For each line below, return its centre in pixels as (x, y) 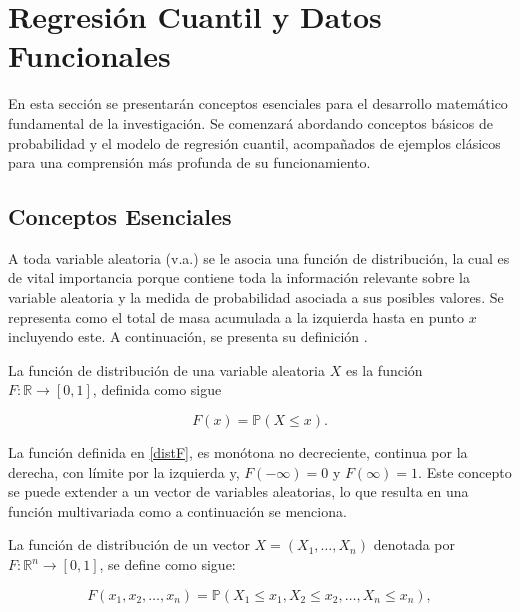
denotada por (414, 544)
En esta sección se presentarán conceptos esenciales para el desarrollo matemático (258, 103)
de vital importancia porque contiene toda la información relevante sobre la (239, 277)
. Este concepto (465, 471)
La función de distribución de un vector (129, 544)
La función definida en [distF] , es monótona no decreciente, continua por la (238, 452)
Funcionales (89, 55)
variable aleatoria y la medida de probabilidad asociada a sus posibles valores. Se (256, 297)
